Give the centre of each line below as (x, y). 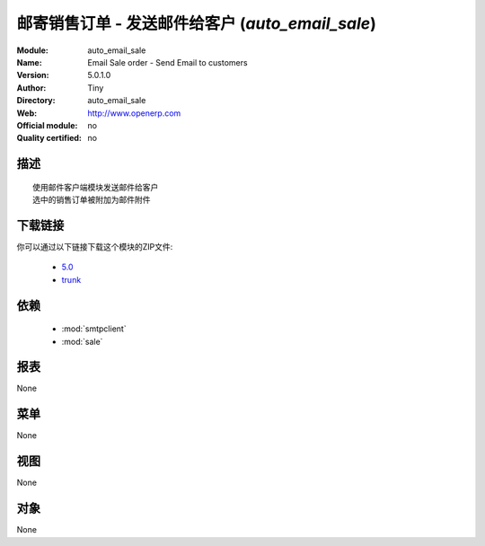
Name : (29, 62)
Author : (31, 88)
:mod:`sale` (82, 341)
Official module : (47, 125)
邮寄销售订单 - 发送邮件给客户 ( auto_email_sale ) (196, 23)
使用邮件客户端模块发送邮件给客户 (96, 187)
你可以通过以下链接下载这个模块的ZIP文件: (95, 246)
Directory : (36, 101)
